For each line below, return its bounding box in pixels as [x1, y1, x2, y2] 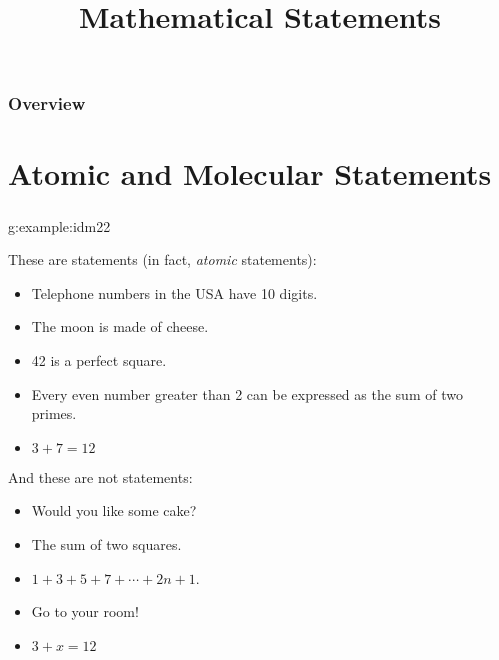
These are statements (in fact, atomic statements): [8, 249, 317, 270]
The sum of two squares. [31, 533, 182, 554]
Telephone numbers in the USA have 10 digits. [31, 282, 318, 303]
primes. [31, 403, 77, 424]
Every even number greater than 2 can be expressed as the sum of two [31, 383, 463, 404]
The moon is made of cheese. [31, 316, 209, 337]
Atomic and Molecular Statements [8, 153, 492, 194]
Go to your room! [31, 601, 139, 622]
